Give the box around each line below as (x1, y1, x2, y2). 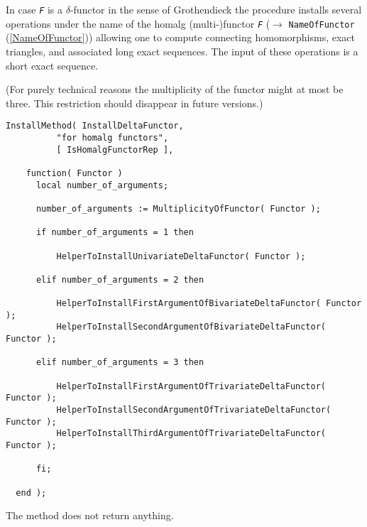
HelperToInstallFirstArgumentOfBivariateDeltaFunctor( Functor (56, 298, 362, 309)
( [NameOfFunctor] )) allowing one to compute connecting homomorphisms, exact (6, 30, 356, 45)
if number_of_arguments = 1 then (35, 227, 194, 238)
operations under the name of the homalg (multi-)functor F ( (6, 16, 270, 31)
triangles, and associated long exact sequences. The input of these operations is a (6, 43, 358, 58)
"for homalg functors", (56, 132, 169, 143)
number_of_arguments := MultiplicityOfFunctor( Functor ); (35, 203, 321, 214)
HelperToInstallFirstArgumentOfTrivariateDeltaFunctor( (56, 381, 327, 391)
